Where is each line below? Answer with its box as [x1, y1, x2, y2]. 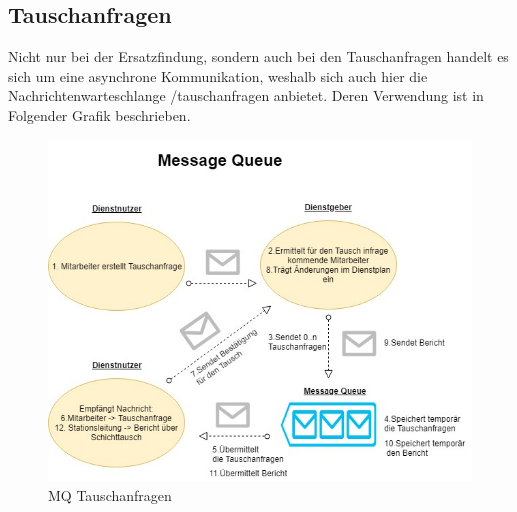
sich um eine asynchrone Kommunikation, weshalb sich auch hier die [8, 65, 428, 86]
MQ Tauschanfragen [48, 484, 172, 505]
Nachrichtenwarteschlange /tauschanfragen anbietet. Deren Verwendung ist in [8, 85, 484, 106]
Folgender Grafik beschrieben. [8, 104, 191, 125]
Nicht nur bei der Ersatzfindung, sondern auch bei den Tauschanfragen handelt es [8, 46, 509, 67]
